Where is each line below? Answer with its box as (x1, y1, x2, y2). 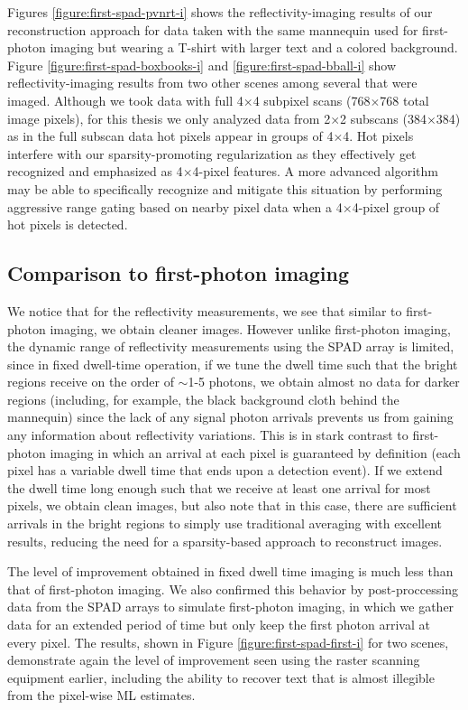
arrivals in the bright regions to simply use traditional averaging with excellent (7, 514, 443, 533)
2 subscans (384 (340, 108, 427, 127)
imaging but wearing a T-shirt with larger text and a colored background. (50, 38, 458, 57)
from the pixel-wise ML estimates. (7, 686, 196, 705)
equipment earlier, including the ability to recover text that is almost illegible (7, 668, 435, 687)
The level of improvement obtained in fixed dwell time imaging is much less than (7, 562, 454, 581)
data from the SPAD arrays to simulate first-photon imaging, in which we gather (7, 597, 454, 616)
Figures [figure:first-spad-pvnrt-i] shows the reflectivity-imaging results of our (7, 3, 433, 21)
